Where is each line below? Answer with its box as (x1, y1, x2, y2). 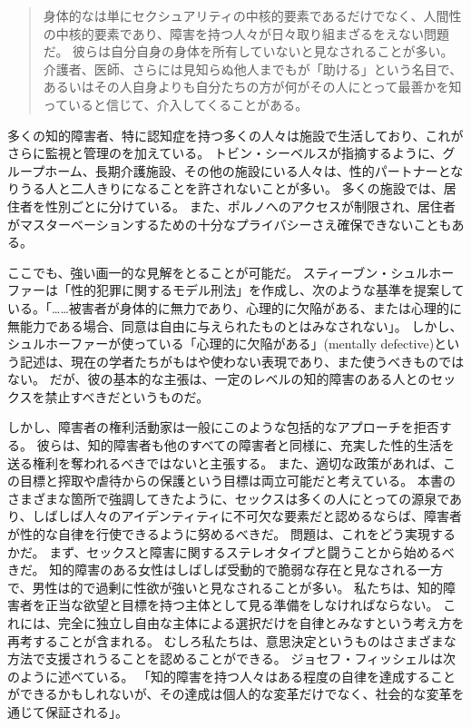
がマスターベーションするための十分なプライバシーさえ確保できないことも (7, 214, 452, 233)
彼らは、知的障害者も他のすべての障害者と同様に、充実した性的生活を (36, 436, 455, 455)
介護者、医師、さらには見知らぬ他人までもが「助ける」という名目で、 (43, 59, 463, 78)
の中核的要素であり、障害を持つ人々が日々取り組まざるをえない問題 (43, 24, 450, 43)
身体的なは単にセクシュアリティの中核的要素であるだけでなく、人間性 (43, 6, 462, 25)
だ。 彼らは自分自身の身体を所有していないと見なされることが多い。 (43, 42, 454, 61)
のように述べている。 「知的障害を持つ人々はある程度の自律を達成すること (7, 666, 456, 685)
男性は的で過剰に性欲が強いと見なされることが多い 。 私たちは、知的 (32, 577, 444, 596)
